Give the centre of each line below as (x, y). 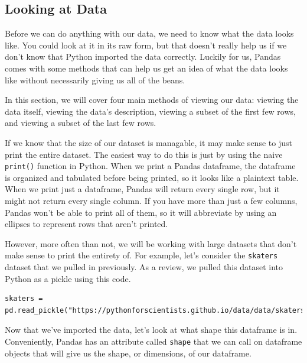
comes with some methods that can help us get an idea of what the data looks (146, 68)
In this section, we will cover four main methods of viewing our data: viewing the (152, 100)
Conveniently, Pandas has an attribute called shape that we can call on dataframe (153, 341)
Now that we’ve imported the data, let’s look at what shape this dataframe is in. (151, 330)
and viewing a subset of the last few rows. (81, 123)
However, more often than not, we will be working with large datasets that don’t (151, 243)
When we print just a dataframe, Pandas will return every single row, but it (142, 189)
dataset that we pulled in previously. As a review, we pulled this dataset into (144, 267)
